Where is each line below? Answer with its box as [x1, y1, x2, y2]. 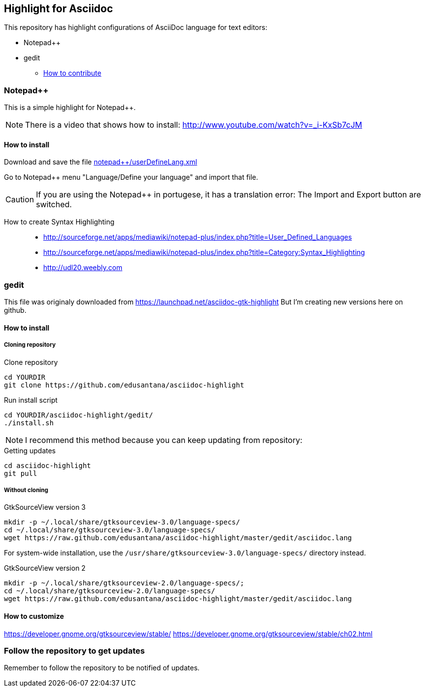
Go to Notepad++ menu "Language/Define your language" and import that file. [4, 173, 258, 182]
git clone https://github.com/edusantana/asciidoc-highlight [4, 381, 244, 389]
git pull [4, 469, 37, 477]
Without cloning [4, 486, 49, 494]
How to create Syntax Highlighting [4, 218, 114, 226]
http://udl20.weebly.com [43, 263, 122, 272]
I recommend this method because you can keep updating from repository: [25, 435, 303, 445]
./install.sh [4, 418, 54, 427]
